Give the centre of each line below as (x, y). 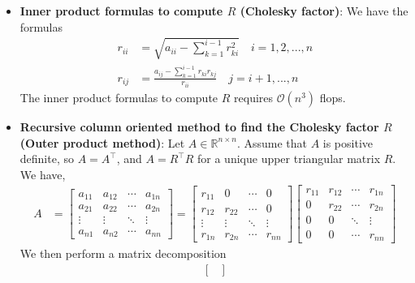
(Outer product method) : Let (102, 142)
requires (254, 98)
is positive (348, 142)
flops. (333, 98)
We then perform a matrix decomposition (123, 253)
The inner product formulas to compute (119, 98)
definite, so (47, 159)
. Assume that (272, 142)
